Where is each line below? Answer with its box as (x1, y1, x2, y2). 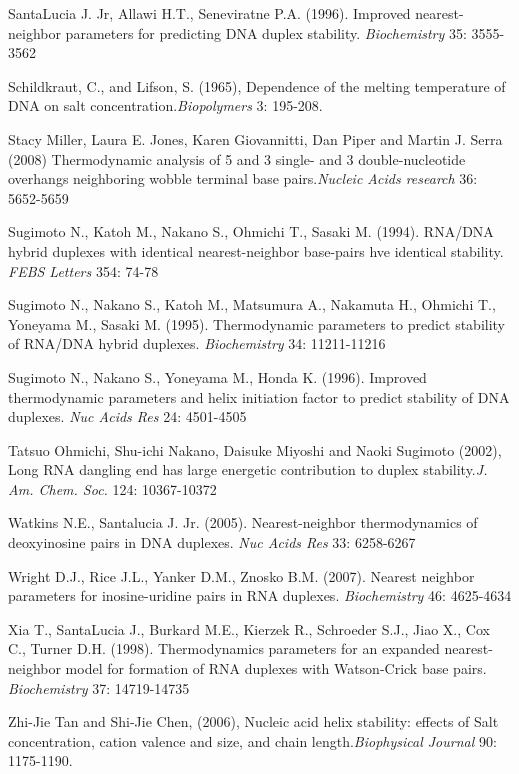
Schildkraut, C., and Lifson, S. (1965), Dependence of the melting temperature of (8, 75, 506, 96)
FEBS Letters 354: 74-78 (8, 260, 159, 281)
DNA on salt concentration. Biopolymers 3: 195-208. (8, 95, 323, 116)
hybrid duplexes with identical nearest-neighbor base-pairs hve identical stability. (8, 240, 504, 261)
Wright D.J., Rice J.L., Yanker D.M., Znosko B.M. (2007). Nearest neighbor (8, 565, 475, 586)
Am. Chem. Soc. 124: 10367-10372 (8, 478, 217, 499)
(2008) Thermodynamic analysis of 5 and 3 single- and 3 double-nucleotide (8, 148, 466, 169)
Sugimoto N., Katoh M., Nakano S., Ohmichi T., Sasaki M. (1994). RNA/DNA (8, 221, 494, 242)
